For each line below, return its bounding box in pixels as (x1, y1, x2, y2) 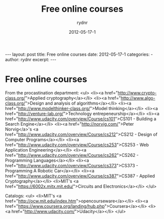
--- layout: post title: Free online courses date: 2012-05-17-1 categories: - (5, 51, 153, 57)
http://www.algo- (120, 95, 156, 101)
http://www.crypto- (117, 89, 157, 96)
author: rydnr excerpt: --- (5, 56, 57, 62)
